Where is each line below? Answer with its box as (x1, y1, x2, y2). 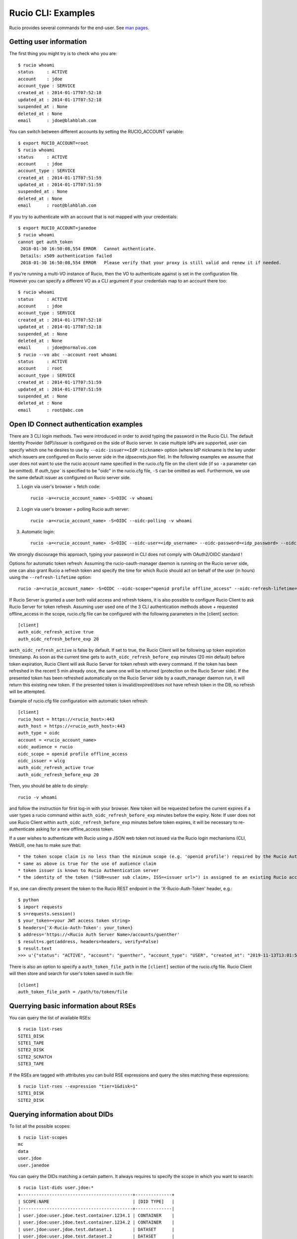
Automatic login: (21, 529, 55, 535)
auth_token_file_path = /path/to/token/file (18, 989, 128, 995)
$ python (18, 897, 39, 903)
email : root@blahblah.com (18, 203, 97, 208)
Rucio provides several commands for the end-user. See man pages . (9, 25, 149, 31)
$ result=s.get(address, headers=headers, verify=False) (18, 939, 159, 944)
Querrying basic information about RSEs (9, 1002, 136, 1010)
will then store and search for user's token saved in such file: (9, 970, 134, 976)
